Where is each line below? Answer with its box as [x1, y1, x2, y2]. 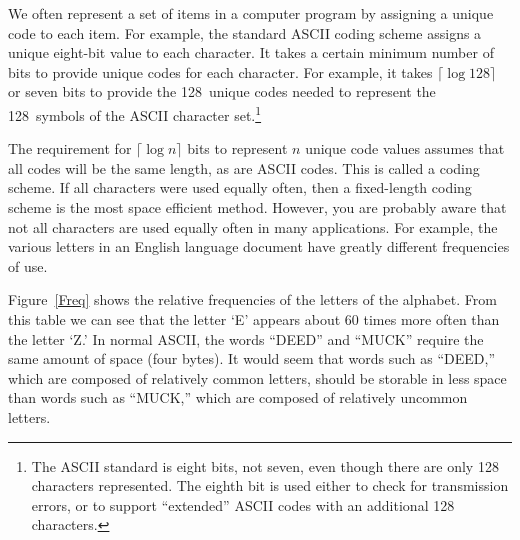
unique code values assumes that [305, 138, 505, 159]
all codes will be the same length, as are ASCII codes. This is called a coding [8, 157, 480, 178]
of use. [8, 255, 48, 276]
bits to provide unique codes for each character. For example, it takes [8, 61, 433, 82]
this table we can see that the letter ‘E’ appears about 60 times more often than [8, 308, 500, 329]
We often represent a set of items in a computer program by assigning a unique [8, 3, 494, 23]
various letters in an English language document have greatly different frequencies [8, 236, 510, 257]
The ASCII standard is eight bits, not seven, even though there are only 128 [31, 455, 499, 476]
